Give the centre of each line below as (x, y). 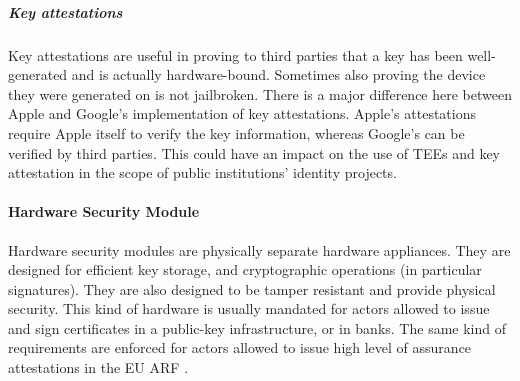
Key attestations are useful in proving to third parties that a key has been (235, 54)
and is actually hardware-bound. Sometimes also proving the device (278, 74)
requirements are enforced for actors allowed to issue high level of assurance (240, 347)
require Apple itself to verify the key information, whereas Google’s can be (236, 132)
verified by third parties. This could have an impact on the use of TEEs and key (254, 152)
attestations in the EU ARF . (98, 367)
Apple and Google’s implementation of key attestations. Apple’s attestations (242, 113)
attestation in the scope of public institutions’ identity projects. (202, 172)
